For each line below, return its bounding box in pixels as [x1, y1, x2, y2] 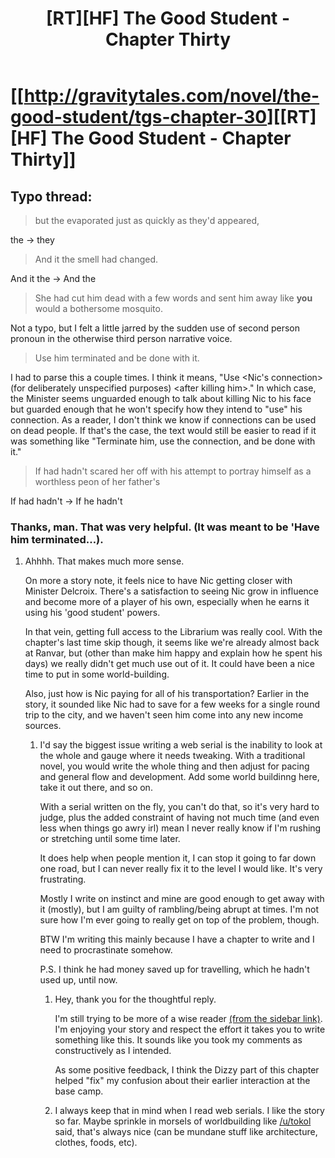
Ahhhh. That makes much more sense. [24, 555, 185, 567]
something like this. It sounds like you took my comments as [54, 1034, 303, 1046]
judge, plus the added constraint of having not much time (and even [39, 812, 320, 824]
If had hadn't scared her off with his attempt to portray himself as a [34, 465, 312, 477]
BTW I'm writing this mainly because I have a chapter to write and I [39, 933, 315, 946]
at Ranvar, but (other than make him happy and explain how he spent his [24, 647, 323, 659]
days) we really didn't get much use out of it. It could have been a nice [24, 658, 315, 670]
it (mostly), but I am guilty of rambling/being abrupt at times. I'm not [39, 903, 319, 916]
